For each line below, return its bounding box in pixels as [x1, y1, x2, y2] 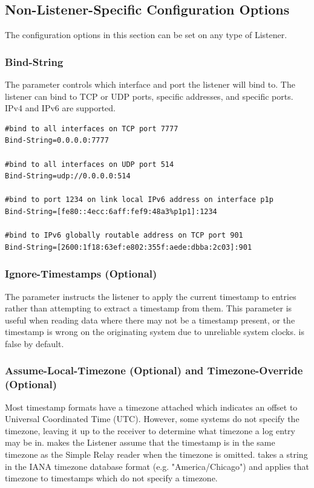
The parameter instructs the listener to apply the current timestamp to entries [5, 290, 296, 302]
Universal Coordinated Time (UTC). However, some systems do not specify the [5, 412, 299, 425]
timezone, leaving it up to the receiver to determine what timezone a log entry [5, 424, 295, 437]
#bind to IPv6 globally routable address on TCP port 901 [5, 231, 243, 240]
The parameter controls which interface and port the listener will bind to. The [5, 78, 295, 91]
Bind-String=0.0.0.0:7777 [5, 136, 109, 145]
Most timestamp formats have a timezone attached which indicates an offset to [5, 400, 298, 413]
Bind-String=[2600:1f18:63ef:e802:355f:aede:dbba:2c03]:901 [5, 242, 252, 252]
